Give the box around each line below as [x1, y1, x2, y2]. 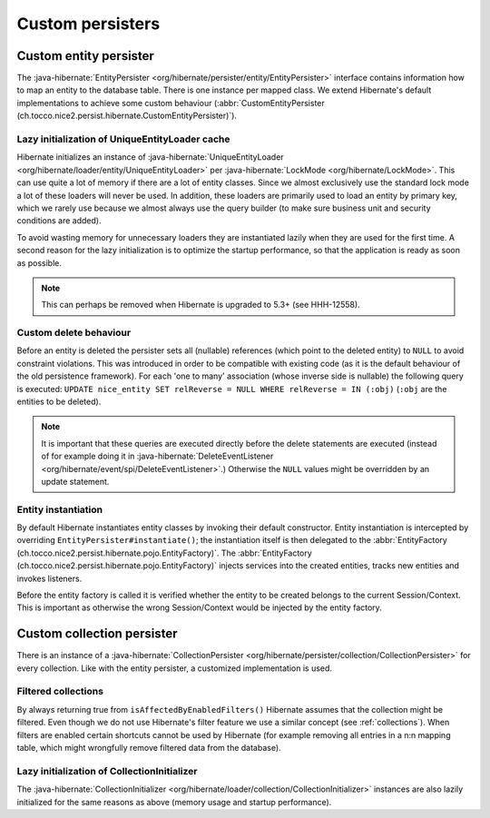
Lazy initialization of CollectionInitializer [16, 764, 198, 777]
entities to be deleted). [16, 396, 102, 407]
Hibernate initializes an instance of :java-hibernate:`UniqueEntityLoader [16, 152, 285, 163]
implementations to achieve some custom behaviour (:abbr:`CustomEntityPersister [16, 97, 326, 108]
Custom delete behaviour [16, 327, 132, 340]
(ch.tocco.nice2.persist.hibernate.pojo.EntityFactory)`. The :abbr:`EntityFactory [16, 547, 312, 558]
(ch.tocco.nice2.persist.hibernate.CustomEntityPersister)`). [16, 110, 238, 122]
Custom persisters [16, 14, 161, 34]
